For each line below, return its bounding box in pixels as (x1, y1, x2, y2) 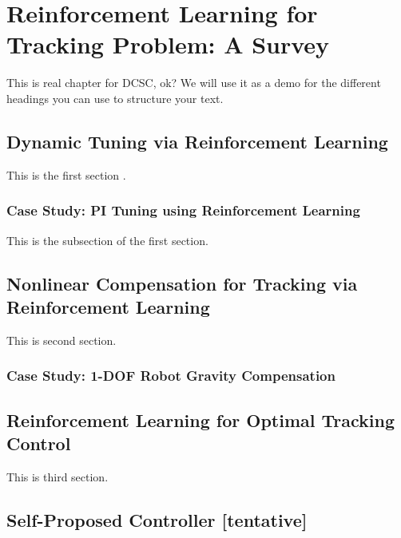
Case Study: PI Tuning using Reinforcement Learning (6, 200, 360, 220)
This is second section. (6, 331, 117, 348)
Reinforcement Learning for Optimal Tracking (6, 407, 395, 432)
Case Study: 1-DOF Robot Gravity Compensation (6, 366, 335, 386)
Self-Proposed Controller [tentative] (6, 507, 308, 532)
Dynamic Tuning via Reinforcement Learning (6, 129, 388, 153)
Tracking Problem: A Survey (6, 28, 330, 61)
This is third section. (6, 468, 109, 485)
